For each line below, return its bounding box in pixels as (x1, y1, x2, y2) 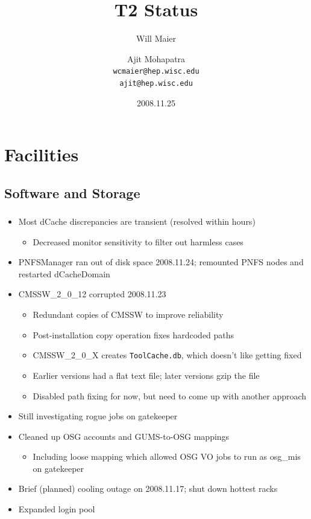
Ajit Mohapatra (127, 52, 186, 65)
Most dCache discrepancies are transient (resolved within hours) (18, 215, 256, 228)
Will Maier (136, 32, 177, 45)
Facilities (4, 142, 79, 167)
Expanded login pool (18, 503, 95, 515)
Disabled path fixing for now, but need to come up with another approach (33, 389, 307, 402)
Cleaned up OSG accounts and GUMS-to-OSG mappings (18, 430, 230, 442)
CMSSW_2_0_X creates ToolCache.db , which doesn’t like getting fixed (33, 349, 302, 361)
